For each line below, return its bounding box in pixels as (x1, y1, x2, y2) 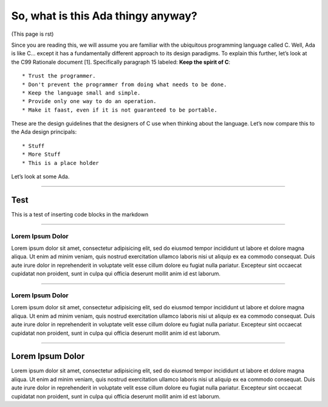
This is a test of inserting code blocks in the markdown (11, 210, 149, 218)
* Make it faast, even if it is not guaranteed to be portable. (22, 106, 218, 113)
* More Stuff (22, 151, 61, 158)
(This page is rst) (11, 30, 54, 38)
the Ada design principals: (11, 128, 77, 136)
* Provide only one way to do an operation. (22, 98, 157, 105)
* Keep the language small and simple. (22, 89, 141, 96)
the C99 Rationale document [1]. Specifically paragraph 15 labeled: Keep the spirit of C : (11, 58, 231, 66)
